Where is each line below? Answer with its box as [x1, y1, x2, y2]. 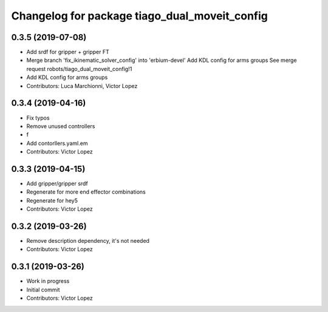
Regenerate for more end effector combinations [26, 188, 146, 195]
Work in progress [26, 277, 70, 285]
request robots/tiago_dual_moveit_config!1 [26, 65, 132, 72]
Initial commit [26, 286, 60, 293]
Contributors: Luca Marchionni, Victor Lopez [26, 82, 138, 89]
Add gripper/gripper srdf [26, 180, 88, 187]
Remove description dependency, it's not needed [26, 237, 150, 245]
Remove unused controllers [26, 122, 95, 130]
